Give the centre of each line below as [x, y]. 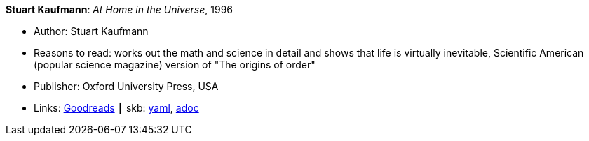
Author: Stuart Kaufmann [91, 31]
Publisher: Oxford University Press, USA [126, 86]
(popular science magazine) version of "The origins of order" [175, 65]
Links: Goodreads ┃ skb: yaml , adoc [116, 108]
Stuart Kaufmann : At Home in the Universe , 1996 [120, 9]
